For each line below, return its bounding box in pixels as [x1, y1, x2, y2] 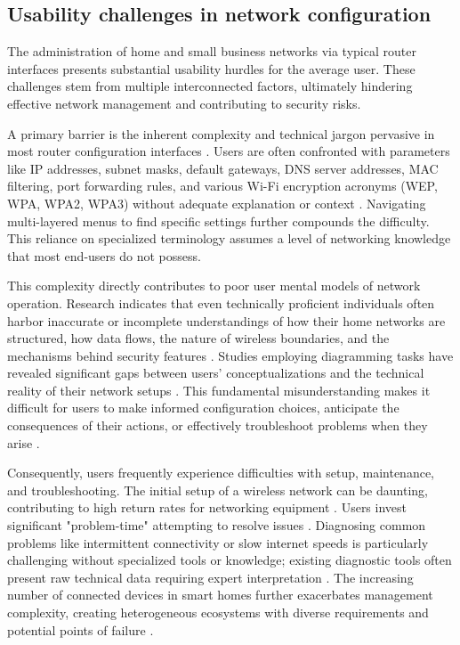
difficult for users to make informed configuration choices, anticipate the [7, 398, 399, 417]
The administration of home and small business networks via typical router [7, 42, 416, 61]
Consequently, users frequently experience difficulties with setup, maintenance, [7, 463, 435, 482]
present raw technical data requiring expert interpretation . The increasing [7, 567, 414, 586]
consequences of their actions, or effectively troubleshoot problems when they [7, 416, 428, 435]
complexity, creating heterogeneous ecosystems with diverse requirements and [7, 603, 429, 622]
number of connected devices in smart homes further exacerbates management [7, 585, 433, 604]
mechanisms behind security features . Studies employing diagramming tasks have [7, 346, 454, 364]
